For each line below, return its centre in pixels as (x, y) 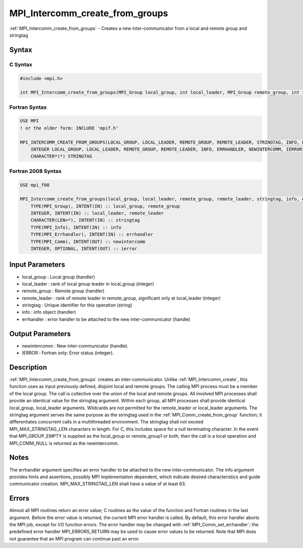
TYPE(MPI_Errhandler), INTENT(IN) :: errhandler (92, 235)
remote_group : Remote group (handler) (63, 291)
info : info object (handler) (49, 312)
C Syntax (21, 64)
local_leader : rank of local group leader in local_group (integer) (88, 284)
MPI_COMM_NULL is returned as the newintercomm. (64, 443)
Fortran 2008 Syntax (35, 171)
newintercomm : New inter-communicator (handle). (75, 346)
